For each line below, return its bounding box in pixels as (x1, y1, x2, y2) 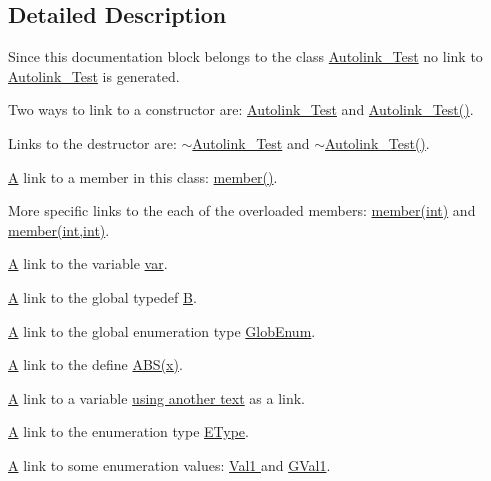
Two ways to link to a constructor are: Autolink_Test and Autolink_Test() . (8, 99, 474, 120)
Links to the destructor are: (8, 132, 177, 153)
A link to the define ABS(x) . (8, 354, 183, 375)
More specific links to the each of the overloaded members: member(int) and (8, 200, 476, 221)
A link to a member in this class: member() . (8, 166, 278, 187)
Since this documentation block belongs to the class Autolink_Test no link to (8, 46, 483, 67)
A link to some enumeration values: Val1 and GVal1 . (8, 454, 331, 475)
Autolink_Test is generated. (8, 65, 180, 86)
